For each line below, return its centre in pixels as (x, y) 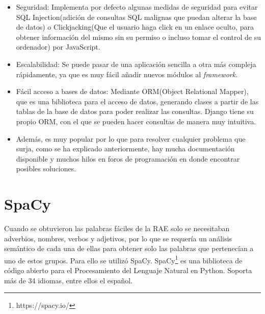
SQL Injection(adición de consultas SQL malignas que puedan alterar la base (136, 17)
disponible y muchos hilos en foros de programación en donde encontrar (128, 158)
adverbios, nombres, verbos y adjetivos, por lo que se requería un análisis (118, 238)
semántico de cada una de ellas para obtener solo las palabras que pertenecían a (129, 248)
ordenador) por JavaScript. (58, 47)
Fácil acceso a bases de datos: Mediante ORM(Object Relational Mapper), (132, 91)
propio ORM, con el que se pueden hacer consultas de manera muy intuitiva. (136, 121)
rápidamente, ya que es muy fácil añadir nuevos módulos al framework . (127, 74)
